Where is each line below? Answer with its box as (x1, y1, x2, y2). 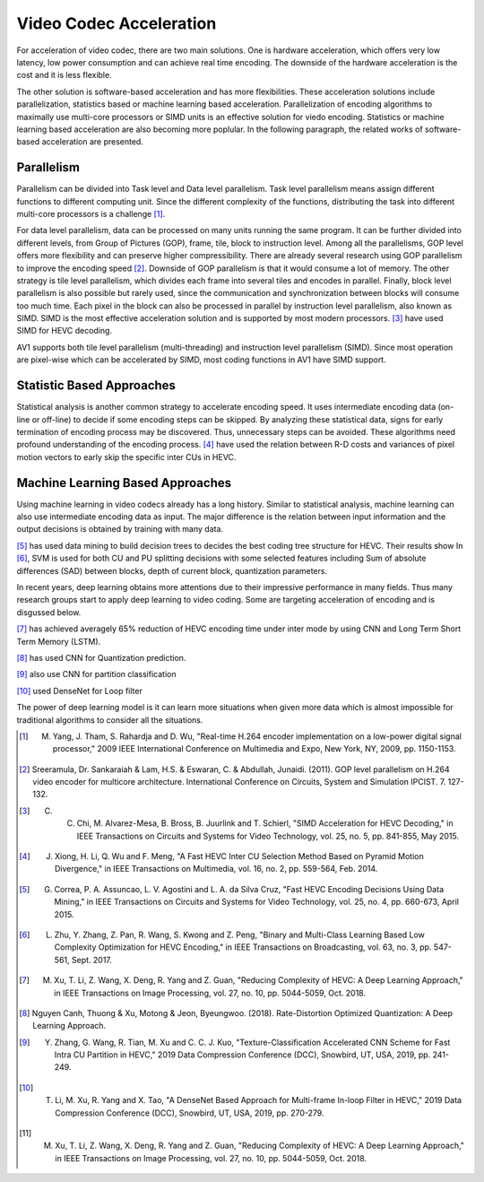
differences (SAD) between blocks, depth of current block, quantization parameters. (16, 565, 327, 576)
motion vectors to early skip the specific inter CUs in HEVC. (16, 451, 237, 462)
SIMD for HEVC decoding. (16, 326, 112, 336)
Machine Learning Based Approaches (16, 475, 232, 491)
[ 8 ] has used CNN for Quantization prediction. (16, 652, 186, 663)
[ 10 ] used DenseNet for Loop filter (16, 685, 143, 696)
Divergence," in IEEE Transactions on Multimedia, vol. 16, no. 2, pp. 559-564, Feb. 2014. (54, 864, 378, 874)
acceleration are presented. (41, 136, 143, 147)
